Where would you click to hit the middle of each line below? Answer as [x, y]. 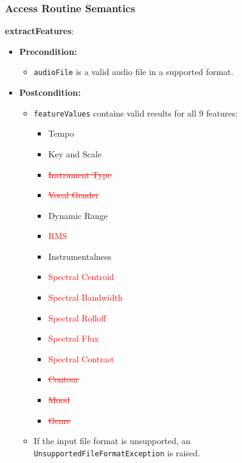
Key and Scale [75, 153]
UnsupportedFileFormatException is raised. [117, 452]
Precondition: [48, 51]
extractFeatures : [40, 31]
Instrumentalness [80, 256]
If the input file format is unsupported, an [112, 441]
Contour [64, 379]
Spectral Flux [74, 338]
